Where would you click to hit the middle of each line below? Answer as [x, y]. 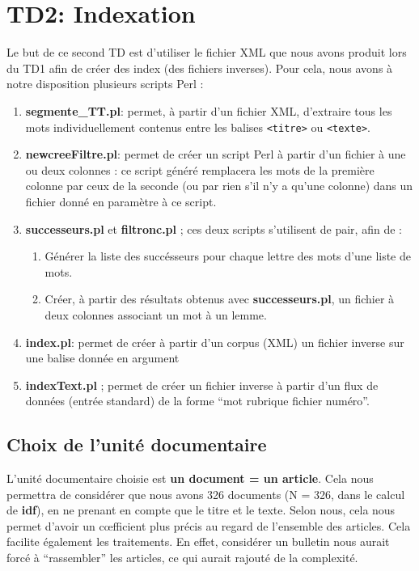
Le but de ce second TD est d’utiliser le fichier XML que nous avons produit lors [207, 52]
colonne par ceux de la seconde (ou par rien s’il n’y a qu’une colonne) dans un [219, 186]
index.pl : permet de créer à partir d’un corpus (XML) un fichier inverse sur [215, 342]
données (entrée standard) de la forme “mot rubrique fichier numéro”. [197, 401]
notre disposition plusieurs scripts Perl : [105, 84]
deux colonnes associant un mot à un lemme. [156, 314]
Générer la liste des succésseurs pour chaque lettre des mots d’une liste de [228, 256]
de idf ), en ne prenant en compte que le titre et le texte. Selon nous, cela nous [201, 510]
